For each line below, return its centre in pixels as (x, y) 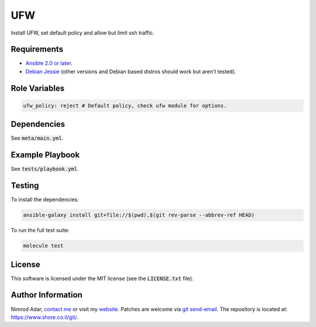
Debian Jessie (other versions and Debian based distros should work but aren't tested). (131, 71)
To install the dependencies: (45, 199)
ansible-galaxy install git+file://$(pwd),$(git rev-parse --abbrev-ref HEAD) (139, 215)
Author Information (47, 295)
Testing (25, 186)
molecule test (43, 246)
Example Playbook (45, 155)
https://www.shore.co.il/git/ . (44, 317)
